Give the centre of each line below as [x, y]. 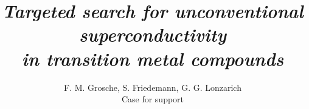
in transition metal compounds [153, 58]
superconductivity [153, 35]
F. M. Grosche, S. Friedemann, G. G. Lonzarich [153, 87]
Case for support [153, 99]
